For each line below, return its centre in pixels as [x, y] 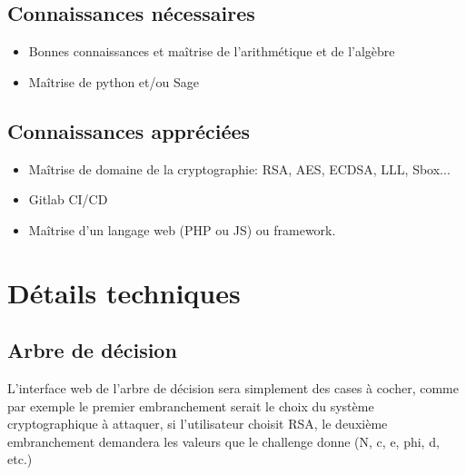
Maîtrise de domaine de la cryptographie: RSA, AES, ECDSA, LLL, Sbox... [239, 168]
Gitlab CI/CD [68, 199]
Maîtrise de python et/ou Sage [114, 81]
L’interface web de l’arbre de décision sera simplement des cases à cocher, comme [233, 387]
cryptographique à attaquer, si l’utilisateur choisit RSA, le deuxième [198, 424]
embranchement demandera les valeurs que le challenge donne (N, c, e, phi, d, [223, 441]
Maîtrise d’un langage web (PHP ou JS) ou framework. [182, 229]
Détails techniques [124, 292]
